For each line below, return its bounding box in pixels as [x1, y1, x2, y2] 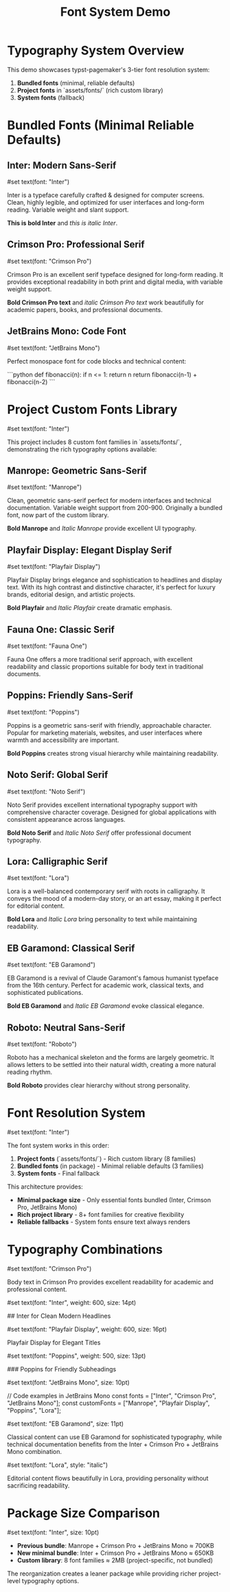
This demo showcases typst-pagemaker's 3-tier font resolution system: [7, 65, 210, 74]
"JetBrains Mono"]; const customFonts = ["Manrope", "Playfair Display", [7, 1399, 210, 1407]
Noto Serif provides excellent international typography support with [7, 800, 198, 809]
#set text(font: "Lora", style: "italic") [7, 1461, 108, 1469]
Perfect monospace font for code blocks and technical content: [7, 357, 187, 365]
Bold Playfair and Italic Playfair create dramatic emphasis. [7, 604, 173, 612]
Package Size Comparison [7, 1505, 160, 1521]
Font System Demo [60, 4, 171, 20]
